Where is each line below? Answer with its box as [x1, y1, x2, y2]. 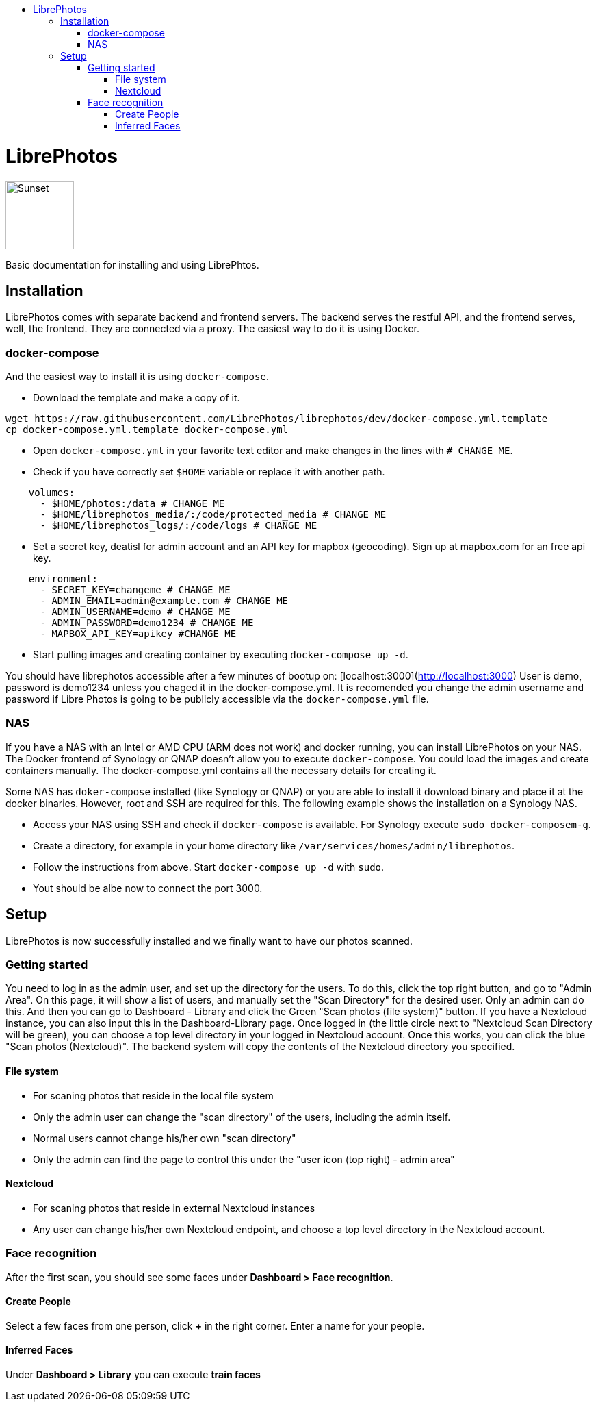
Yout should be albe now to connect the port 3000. [33, 882, 263, 894]
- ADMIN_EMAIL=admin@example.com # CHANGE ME [40, 595, 289, 607]
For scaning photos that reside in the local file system [33, 1089, 274, 1101]
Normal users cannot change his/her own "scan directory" [33, 1132, 296, 1144]
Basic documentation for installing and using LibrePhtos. [5, 258, 259, 271]
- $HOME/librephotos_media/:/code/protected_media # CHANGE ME [40, 509, 387, 521]
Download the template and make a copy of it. [33, 392, 240, 404]
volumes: [28, 487, 75, 499]
